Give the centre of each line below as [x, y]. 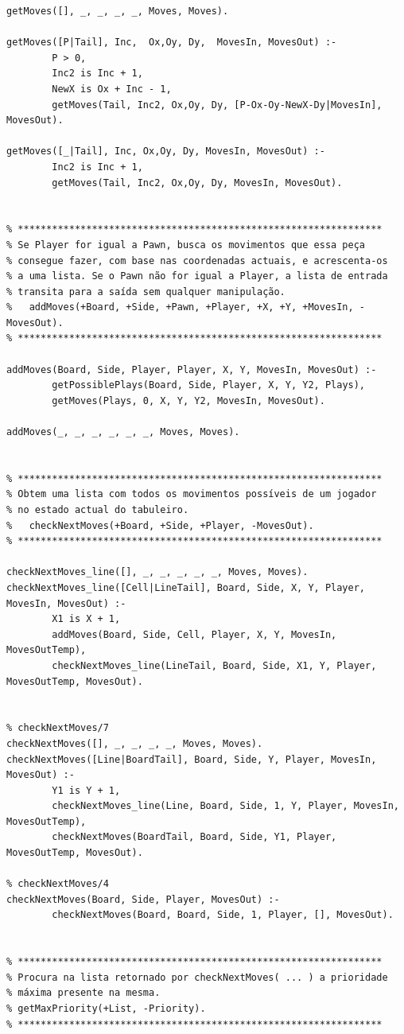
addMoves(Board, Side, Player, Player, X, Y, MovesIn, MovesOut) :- [192, 369]
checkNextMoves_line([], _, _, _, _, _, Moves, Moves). [157, 572]
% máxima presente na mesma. [84, 993]
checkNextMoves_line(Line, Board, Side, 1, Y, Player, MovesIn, [225, 806]
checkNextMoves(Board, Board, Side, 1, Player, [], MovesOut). [223, 915]
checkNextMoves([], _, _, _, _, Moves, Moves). [135, 743]
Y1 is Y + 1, [86, 790]
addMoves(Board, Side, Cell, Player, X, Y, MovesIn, [194, 634]
